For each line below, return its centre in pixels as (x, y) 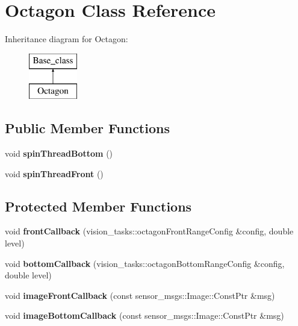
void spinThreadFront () (54, 173)
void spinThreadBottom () (59, 153)
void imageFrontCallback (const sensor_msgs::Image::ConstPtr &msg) (140, 295)
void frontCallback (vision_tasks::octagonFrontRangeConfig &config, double (149, 231)
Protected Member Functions (98, 206)
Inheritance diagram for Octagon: (67, 39)
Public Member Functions (87, 128)
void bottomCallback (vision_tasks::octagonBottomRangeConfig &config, (145, 263)
